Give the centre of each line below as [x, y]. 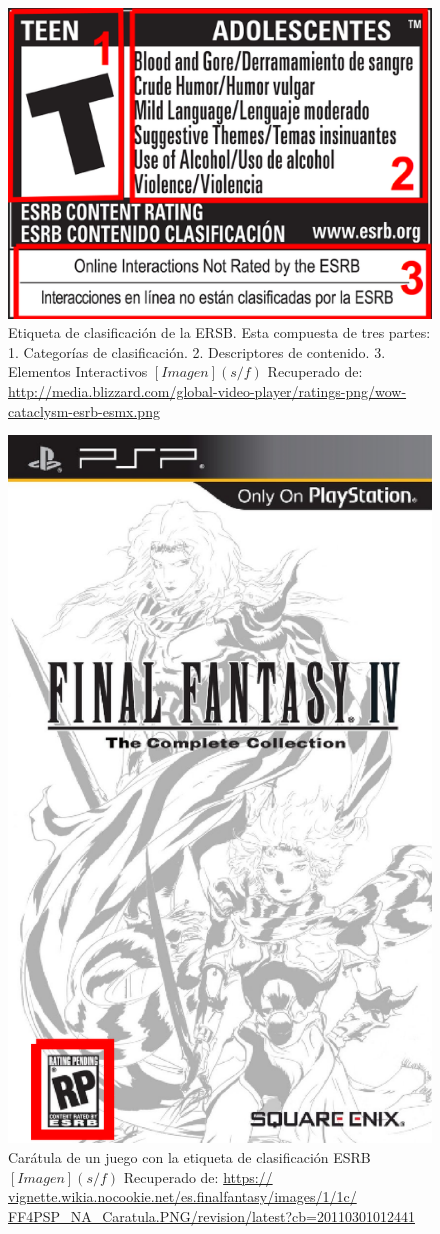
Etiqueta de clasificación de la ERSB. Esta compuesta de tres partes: [219, 332]
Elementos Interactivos [78, 371]
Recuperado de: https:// [198, 1176]
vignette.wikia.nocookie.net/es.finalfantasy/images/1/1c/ [182, 1196]
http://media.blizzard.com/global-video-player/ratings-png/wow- [207, 390]
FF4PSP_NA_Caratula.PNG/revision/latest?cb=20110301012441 [211, 1215]
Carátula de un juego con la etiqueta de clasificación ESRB [189, 1156]
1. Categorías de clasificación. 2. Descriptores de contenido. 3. [197, 351]
